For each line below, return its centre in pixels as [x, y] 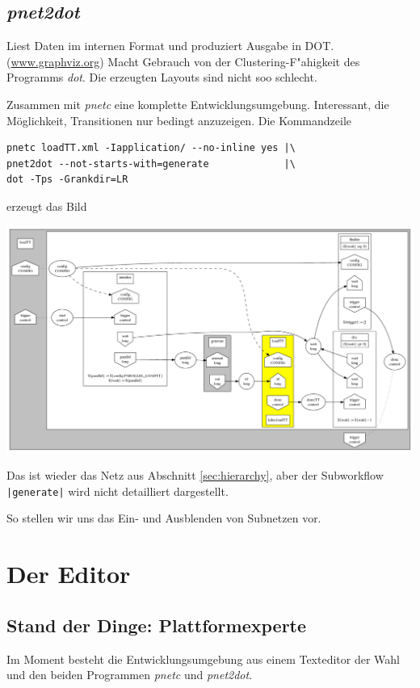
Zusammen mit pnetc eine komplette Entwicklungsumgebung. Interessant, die [198, 104]
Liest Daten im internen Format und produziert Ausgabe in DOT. [170, 46]
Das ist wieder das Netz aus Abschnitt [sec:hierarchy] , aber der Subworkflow [195, 475]
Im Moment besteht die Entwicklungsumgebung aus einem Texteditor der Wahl [204, 659]
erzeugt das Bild [47, 206]
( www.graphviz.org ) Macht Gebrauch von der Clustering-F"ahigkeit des [183, 61]
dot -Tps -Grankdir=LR [67, 180]
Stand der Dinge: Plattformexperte [157, 625]
